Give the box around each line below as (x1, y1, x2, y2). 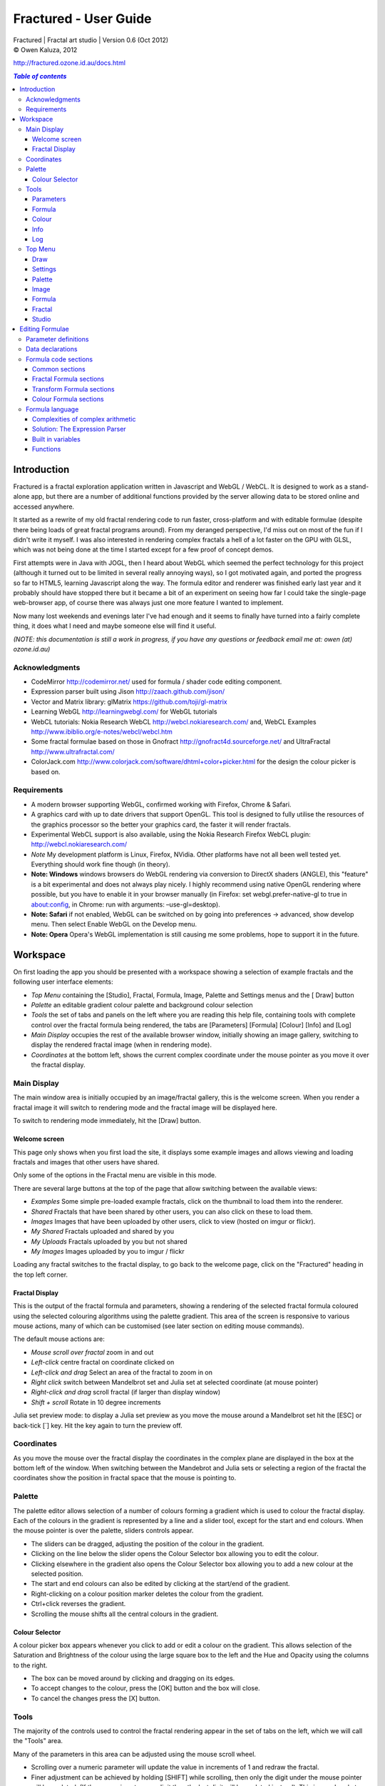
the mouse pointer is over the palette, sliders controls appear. (13, 1526, 194, 1535)
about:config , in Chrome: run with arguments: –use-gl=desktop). (31, 900, 220, 909)
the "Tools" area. (13, 1737, 63, 1745)
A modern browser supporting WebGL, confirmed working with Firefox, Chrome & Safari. (31, 800, 292, 809)
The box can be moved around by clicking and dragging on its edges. (31, 1674, 235, 1682)
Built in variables (32, 434, 81, 443)
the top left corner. (13, 1270, 68, 1279)
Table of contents (13, 71, 67, 80)
